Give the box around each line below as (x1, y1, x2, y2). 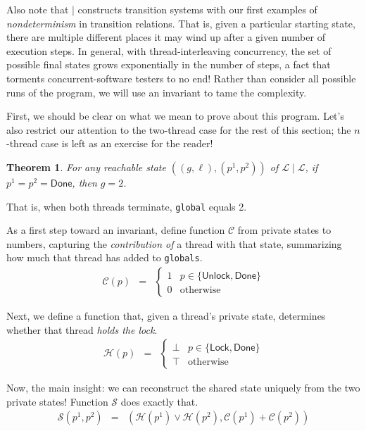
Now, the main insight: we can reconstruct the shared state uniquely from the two (6, 380, 360, 395)
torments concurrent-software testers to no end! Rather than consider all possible (6, 70, 356, 85)
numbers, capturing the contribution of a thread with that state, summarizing (6, 236, 342, 251)
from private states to (237, 223, 332, 237)
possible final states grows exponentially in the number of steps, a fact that (6, 57, 331, 72)
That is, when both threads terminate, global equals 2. (6, 199, 247, 213)
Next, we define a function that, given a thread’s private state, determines (6, 308, 326, 323)
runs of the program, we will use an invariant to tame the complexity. (6, 85, 307, 99)
